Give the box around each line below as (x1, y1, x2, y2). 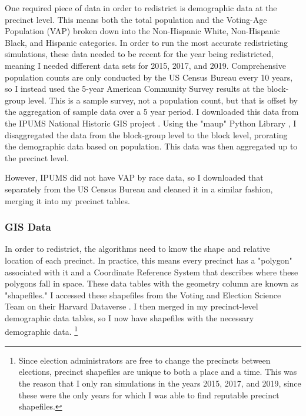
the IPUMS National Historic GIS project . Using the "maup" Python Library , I (5, 117, 297, 129)
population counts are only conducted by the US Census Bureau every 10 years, (5, 71, 293, 83)
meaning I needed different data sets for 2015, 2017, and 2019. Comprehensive (5, 59, 286, 71)
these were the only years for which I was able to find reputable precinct (18, 388, 280, 401)
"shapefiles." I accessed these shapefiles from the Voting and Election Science (5, 288, 281, 301)
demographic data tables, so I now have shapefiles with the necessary (5, 311, 254, 324)
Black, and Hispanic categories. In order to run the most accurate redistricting (5, 36, 288, 48)
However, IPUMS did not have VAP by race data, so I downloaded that (5, 171, 264, 184)
